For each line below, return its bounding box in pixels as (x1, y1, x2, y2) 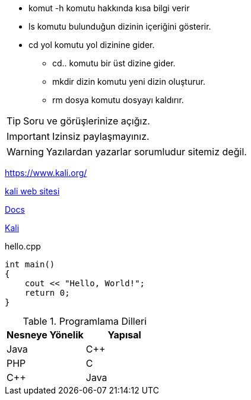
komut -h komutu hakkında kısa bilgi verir (28, 3, 190, 13)
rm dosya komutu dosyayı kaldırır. (52, 95, 184, 105)
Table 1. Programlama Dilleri (23, 315, 147, 327)
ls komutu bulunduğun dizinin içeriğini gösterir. (28, 21, 211, 31)
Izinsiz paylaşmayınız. (52, 130, 150, 142)
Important (7, 130, 50, 142)
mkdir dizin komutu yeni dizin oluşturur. (52, 76, 206, 87)
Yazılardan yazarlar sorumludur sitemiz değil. (46, 146, 247, 158)
